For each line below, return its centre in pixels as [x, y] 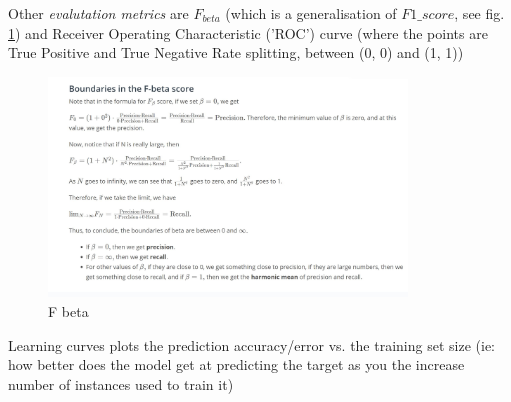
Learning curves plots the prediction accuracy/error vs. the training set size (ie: [251, 344]
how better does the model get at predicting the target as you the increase [236, 364]
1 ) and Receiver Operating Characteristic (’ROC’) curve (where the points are [248, 32]
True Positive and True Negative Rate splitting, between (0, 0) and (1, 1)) [236, 52]
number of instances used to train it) [121, 383]
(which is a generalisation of [311, 13]
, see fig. [479, 13]
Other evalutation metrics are [98, 13]
